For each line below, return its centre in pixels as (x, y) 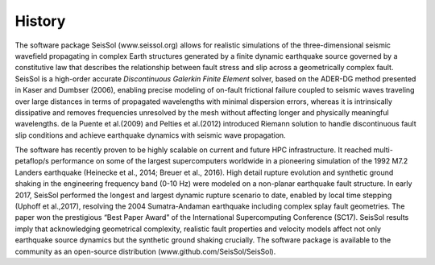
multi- (383, 150)
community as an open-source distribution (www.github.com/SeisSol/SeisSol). (145, 251)
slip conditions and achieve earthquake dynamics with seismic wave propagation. (150, 135)
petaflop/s (32, 161)
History (40, 21)
